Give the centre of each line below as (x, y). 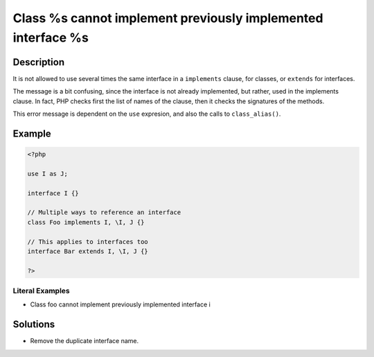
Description (39, 62)
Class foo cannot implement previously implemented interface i (120, 304)
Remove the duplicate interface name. (84, 341)
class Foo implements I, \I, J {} (86, 222)
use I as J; (48, 174)
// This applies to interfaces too (88, 242)
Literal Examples (41, 291)
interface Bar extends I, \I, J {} (88, 251)
